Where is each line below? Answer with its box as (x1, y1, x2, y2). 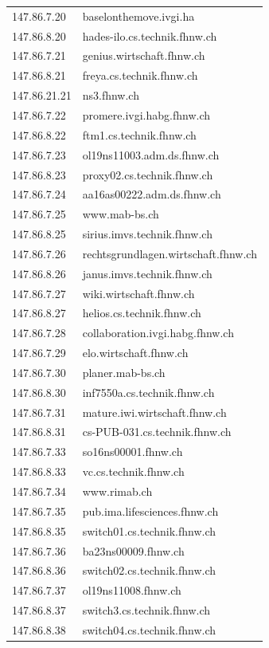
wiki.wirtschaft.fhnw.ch (82, 285, 195, 301)
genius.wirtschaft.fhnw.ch (82, 47, 205, 64)
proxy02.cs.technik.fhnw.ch (82, 166, 213, 183)
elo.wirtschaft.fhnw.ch (82, 344, 189, 361)
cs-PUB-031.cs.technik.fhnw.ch (82, 423, 232, 440)
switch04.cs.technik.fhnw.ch (82, 621, 216, 638)
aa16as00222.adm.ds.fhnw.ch (82, 186, 221, 202)
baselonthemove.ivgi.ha (82, 7, 195, 24)
